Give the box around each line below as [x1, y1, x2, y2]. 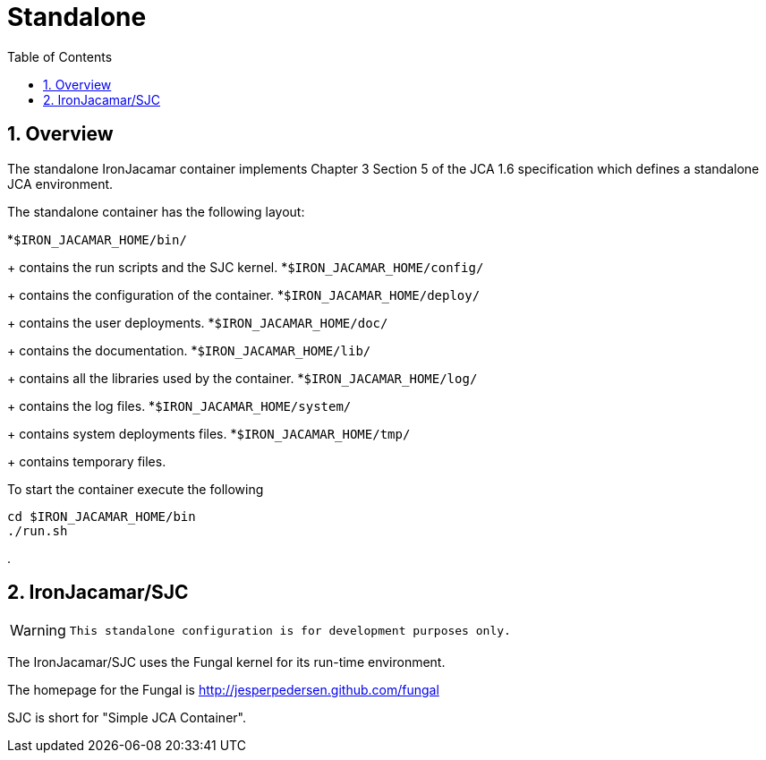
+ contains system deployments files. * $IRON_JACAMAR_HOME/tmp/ [7, 425, 411, 441]
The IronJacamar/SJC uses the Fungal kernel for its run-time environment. [7, 654, 446, 670]
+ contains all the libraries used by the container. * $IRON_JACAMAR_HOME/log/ [7, 370, 478, 386]
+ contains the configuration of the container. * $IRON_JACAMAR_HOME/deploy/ [7, 286, 481, 303]
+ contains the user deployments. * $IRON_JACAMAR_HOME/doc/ [7, 314, 388, 330]
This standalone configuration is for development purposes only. [69, 623, 511, 637]
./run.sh [7, 523, 68, 538]
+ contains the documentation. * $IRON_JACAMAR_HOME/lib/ [7, 342, 371, 358]
